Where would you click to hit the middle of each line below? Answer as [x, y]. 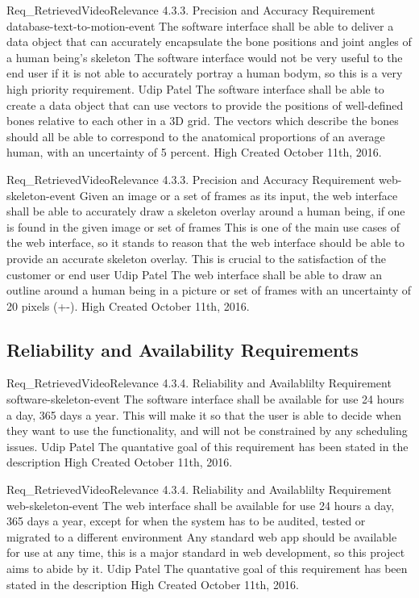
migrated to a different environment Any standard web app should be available [202, 536]
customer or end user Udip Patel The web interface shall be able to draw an [195, 274]
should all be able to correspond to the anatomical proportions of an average [196, 136]
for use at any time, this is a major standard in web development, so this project [206, 552]
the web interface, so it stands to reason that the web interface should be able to [205, 243]
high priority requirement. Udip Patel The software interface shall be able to [195, 88]
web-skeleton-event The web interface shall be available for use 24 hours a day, [201, 505]
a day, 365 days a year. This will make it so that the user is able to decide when [204, 414]
